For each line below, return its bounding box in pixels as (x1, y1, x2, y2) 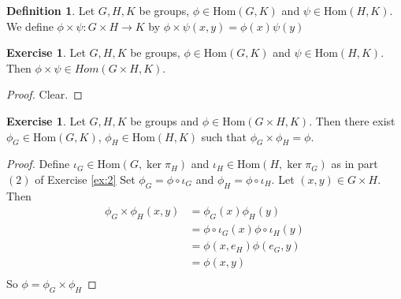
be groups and (130, 112, 199, 129)
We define (6, 17, 54, 34)
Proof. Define (6, 155, 70, 172)
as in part (331, 155, 378, 172)
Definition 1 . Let (6, 2, 95, 18)
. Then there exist (309, 112, 395, 129)
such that (201, 128, 247, 144)
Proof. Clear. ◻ (6, 86, 83, 103)
